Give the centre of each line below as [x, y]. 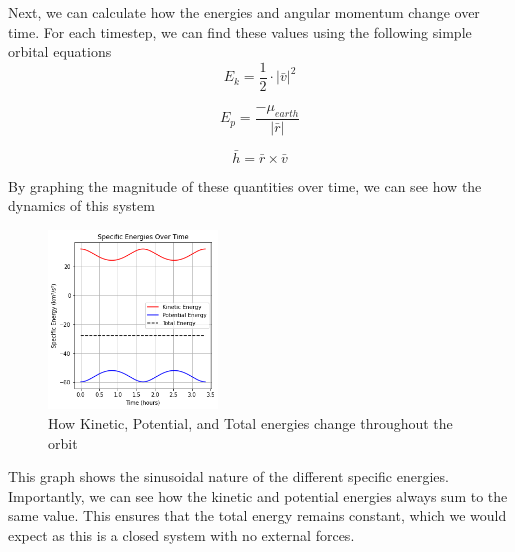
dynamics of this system [81, 205]
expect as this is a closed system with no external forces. [181, 534]
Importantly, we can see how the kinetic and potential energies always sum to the [258, 495]
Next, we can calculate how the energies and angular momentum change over [244, 12]
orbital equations [60, 51]
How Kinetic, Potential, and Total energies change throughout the [250, 422]
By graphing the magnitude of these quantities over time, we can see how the [245, 185]
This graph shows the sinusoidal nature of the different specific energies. [228, 476]
